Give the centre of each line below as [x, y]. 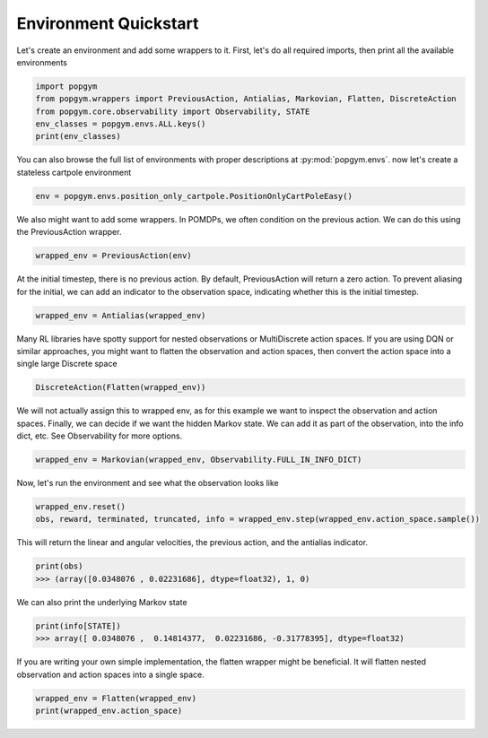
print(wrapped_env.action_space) [109, 710]
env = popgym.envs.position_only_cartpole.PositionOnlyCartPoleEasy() [194, 196]
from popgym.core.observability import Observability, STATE [173, 111]
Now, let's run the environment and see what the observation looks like [148, 483]
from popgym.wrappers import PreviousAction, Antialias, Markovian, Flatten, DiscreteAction [246, 99]
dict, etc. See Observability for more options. [100, 436]
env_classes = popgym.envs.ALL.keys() [121, 124]
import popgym [66, 86]
